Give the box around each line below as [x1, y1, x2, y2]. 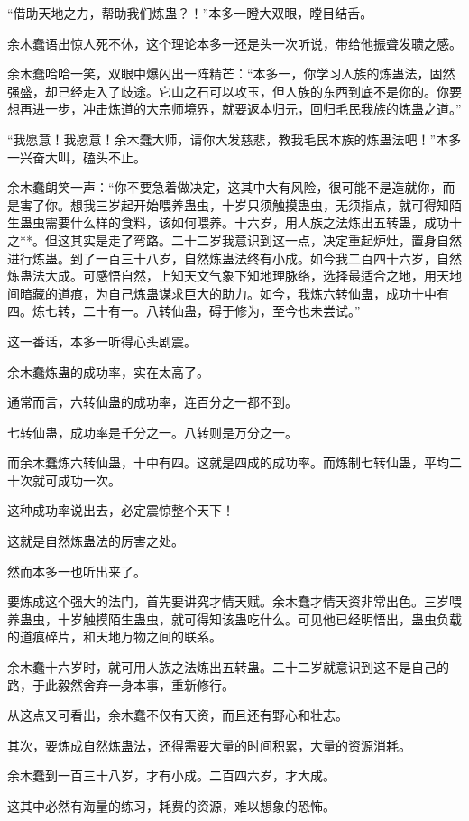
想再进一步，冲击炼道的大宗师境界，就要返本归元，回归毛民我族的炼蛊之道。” [7, 99, 462, 118]
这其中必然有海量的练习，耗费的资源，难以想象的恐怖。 [7, 797, 336, 815]
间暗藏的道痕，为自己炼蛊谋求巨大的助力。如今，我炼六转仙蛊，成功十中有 [7, 283, 449, 302]
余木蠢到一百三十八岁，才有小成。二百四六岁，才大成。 [7, 766, 336, 785]
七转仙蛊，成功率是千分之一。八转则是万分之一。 [7, 422, 298, 441]
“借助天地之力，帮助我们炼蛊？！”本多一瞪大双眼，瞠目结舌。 [7, 4, 373, 22]
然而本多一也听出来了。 [7, 561, 146, 580]
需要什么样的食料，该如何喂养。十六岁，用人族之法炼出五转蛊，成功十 [44, 213, 462, 232]
